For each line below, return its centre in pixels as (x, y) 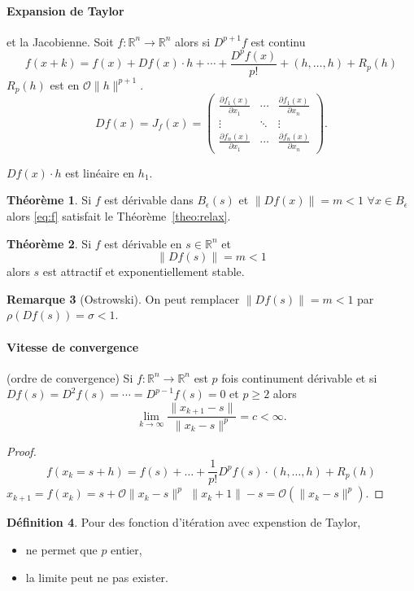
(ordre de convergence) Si (70, 377)
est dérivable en (143, 243)
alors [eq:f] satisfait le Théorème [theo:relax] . (119, 215)
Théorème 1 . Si (49, 200)
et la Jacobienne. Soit (60, 41)
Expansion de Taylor (65, 10)
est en (65, 84)
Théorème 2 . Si (49, 243)
